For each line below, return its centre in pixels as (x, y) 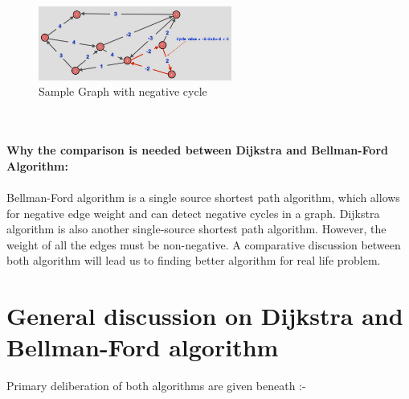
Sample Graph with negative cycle (123, 91)
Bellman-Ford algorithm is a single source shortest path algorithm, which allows (203, 197)
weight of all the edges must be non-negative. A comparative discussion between (204, 244)
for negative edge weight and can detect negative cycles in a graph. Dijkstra (193, 213)
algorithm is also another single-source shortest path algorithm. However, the (196, 229)
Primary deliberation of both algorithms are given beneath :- (156, 386)
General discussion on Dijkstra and (205, 316)
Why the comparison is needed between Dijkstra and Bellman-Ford (197, 150)
